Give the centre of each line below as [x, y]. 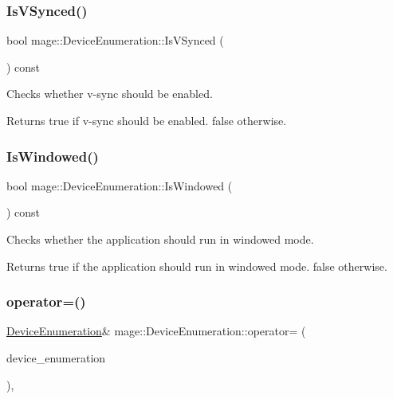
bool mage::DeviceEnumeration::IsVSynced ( [115, 40]
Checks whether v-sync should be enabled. [110, 94]
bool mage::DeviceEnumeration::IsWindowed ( [120, 185]
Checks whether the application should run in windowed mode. [160, 239]
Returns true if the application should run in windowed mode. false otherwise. [197, 266]
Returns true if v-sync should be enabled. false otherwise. [147, 120]
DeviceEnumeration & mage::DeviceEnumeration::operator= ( [156, 331]
